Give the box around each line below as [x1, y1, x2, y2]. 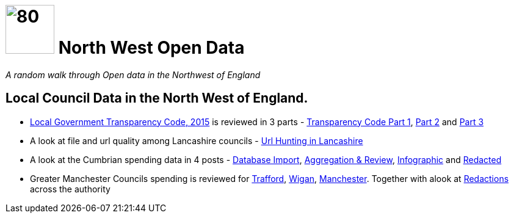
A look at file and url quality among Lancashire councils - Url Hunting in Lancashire [30, 135, 363, 146]
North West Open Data [58, 37, 245, 58]
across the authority [30, 183, 110, 194]
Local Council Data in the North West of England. [5, 90, 308, 106]
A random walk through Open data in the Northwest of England [5, 69, 261, 80]
